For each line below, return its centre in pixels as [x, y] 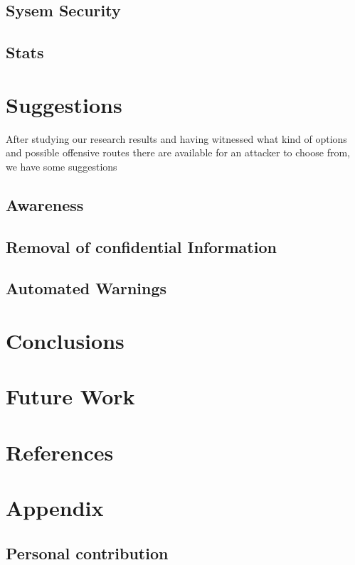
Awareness [45, 204]
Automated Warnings [86, 288]
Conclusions [65, 340]
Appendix [55, 508]
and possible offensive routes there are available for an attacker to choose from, [178, 152]
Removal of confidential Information [141, 246]
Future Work [70, 396]
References [60, 452]
